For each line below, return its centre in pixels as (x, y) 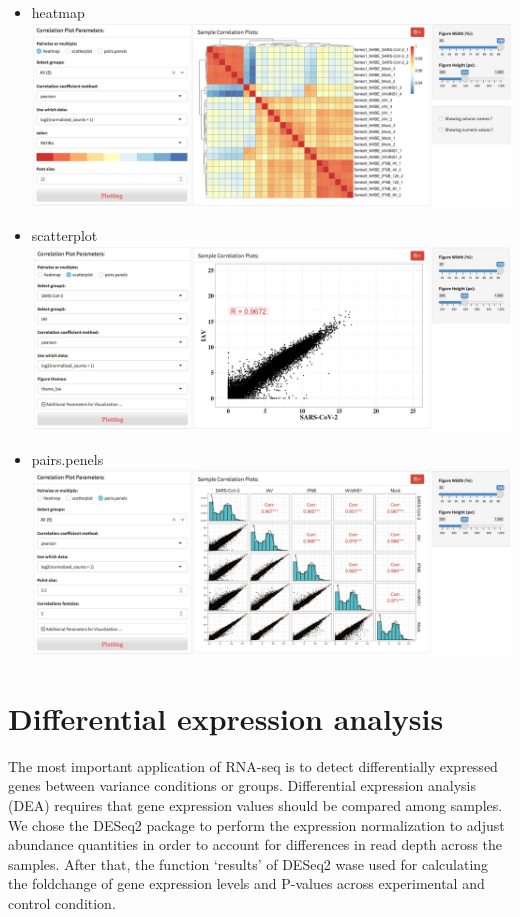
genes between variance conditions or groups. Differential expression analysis (242, 785)
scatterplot (64, 234)
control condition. (62, 903)
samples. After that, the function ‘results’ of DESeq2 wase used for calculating (248, 863)
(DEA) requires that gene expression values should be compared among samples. (255, 805)
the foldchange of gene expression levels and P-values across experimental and (246, 883)
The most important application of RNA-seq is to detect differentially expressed (253, 765)
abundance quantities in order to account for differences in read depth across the (255, 844)
